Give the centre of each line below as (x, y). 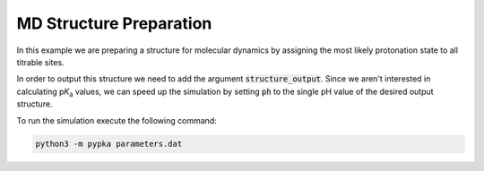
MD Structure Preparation (114, 23)
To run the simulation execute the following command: (117, 120)
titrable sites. (40, 62)
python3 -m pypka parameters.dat (109, 144)
